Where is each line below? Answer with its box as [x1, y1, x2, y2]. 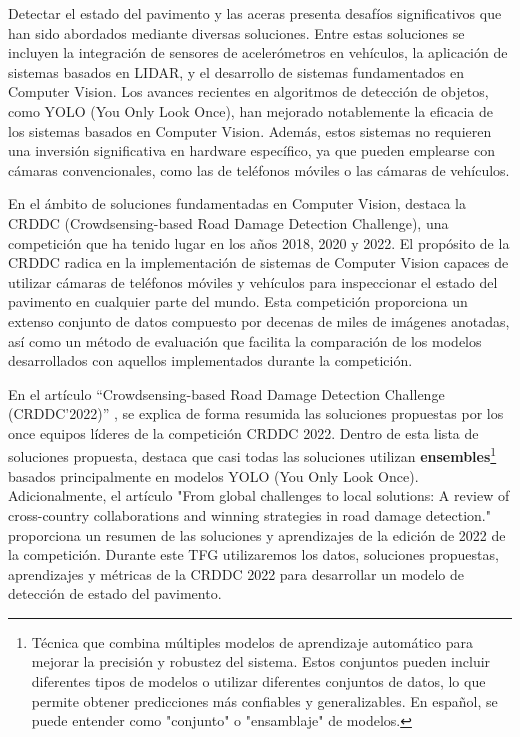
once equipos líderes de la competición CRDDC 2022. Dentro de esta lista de [8, 422, 479, 443]
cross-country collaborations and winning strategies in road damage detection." [8, 504, 491, 525]
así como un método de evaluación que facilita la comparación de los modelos [8, 330, 482, 351]
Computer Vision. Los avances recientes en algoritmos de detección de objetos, [8, 81, 489, 102]
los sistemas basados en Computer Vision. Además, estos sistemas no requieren [8, 120, 492, 141]
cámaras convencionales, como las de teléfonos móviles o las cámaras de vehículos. [8, 159, 510, 180]
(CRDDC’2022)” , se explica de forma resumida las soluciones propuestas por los [8, 403, 504, 424]
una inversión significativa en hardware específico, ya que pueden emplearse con [8, 140, 495, 161]
